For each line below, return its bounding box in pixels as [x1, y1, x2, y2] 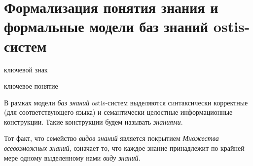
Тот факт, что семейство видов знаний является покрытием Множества [4, 133, 219, 143]
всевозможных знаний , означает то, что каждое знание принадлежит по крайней [4, 143, 245, 153]
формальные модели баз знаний [4, 16, 209, 36]
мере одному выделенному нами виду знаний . [4, 152, 141, 163]
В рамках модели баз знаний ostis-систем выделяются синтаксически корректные [4, 97, 248, 107]
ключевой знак [4, 64, 48, 74]
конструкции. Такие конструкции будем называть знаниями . [4, 116, 183, 127]
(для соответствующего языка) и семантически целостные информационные [4, 107, 233, 117]
